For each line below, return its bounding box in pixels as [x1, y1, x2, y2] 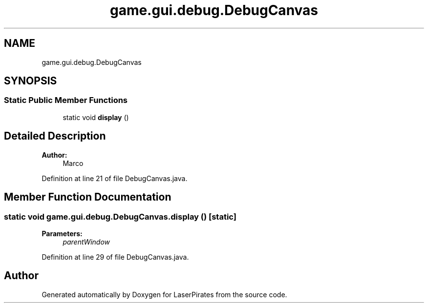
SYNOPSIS [4, 75, 57, 87]
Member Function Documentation [4, 191, 171, 204]
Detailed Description [4, 130, 106, 143]
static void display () [63, 113, 129, 122]
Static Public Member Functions [4, 95, 128, 105]
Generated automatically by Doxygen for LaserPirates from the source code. [42, 290, 287, 299]
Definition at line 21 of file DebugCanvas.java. [42, 174, 188, 183]
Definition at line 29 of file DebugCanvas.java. [42, 252, 189, 261]
